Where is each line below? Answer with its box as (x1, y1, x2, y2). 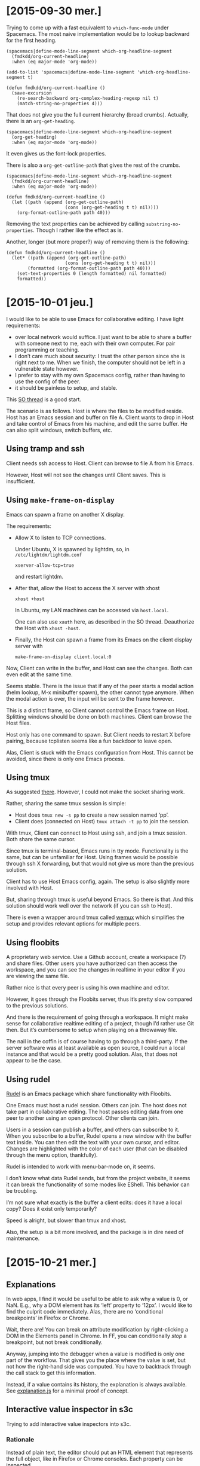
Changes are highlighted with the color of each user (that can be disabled (6, 1145, 188, 1152)
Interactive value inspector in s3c (6, 1404, 133, 1415)
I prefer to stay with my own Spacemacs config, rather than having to (14, 371, 186, 378)
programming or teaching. (14, 346, 79, 353)
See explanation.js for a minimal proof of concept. (6, 1387, 130, 1394)
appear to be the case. (6, 1057, 62, 1064)
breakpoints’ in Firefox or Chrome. (6, 1314, 91, 1321)
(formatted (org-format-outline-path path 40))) (27, 265, 151, 271)
